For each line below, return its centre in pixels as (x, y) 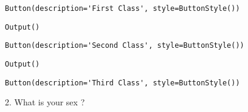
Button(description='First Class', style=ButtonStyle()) (122, 8)
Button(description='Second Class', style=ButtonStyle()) (125, 46)
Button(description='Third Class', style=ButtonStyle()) (122, 83)
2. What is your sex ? (45, 102)
